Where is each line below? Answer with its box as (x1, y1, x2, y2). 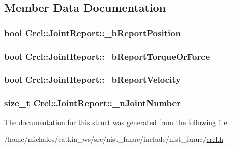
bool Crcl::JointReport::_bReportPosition (4, 26, 181, 39)
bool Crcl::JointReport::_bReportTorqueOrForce (4, 50, 210, 62)
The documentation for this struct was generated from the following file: (4, 116, 229, 127)
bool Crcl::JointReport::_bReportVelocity (4, 73, 181, 86)
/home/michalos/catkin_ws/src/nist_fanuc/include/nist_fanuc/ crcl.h (4, 134, 224, 144)
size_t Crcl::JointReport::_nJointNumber (4, 96, 181, 109)
